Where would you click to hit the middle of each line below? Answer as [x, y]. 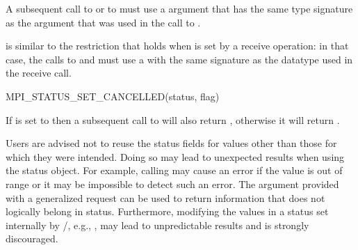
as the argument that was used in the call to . [103, 22]
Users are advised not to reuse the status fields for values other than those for [171, 143]
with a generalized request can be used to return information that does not [165, 197]
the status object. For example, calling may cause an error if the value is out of [174, 170]
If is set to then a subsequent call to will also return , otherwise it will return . [173, 119]
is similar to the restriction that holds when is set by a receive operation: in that [177, 46]
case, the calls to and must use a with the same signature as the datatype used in [179, 59]
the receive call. [39, 73]
